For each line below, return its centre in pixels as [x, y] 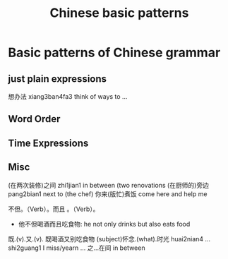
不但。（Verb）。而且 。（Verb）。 [54, 209]
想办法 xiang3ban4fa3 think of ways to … [68, 96]
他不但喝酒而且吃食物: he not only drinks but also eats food [104, 224]
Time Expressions [48, 143]
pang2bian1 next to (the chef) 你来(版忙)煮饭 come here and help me [108, 194]
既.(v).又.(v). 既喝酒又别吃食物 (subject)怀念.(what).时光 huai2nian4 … [109, 239]
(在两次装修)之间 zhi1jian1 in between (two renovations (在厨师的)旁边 [108, 185]
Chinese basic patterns [119, 13]
